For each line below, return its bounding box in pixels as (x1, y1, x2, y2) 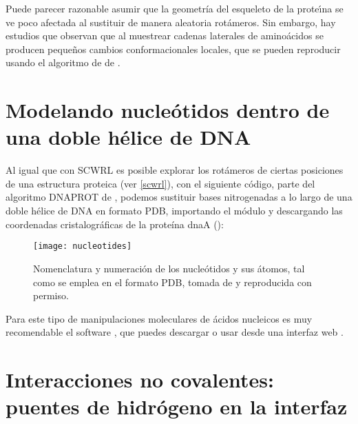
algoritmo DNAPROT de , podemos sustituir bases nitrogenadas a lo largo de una (6, 190, 352, 204)
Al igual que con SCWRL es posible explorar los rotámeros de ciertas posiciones (6, 163, 344, 177)
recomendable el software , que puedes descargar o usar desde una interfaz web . (6, 325, 344, 339)
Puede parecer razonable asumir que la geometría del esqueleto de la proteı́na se (6, 1, 344, 15)
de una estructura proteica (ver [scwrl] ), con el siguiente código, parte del (6, 176, 315, 190)
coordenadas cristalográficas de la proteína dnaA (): (6, 216, 224, 231)
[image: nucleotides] (33, 241, 132, 252)
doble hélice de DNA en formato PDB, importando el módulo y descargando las (6, 203, 343, 218)
